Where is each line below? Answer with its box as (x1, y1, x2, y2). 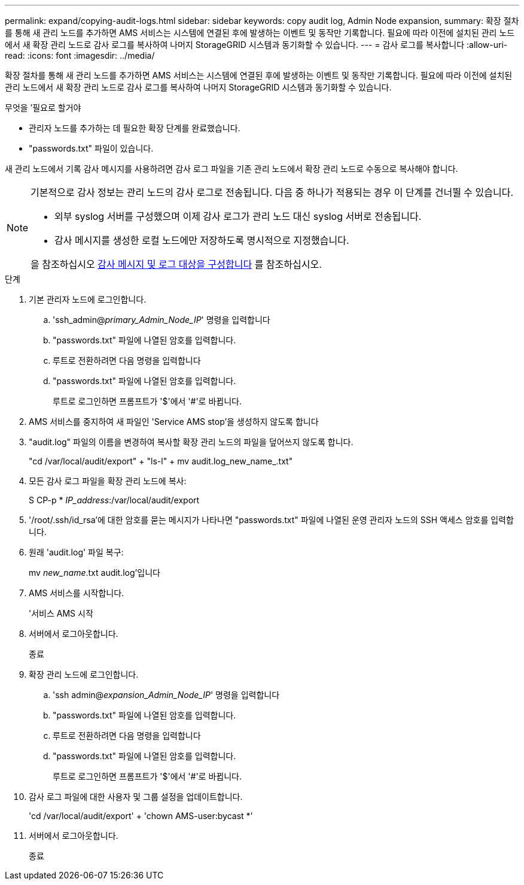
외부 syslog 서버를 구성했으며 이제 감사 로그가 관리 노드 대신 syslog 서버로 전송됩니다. (54, 210, 422, 222)
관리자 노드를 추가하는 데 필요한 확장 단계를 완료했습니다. (29, 123, 240, 133)
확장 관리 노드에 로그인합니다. (29, 669, 139, 679)
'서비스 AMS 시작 (29, 608, 93, 618)
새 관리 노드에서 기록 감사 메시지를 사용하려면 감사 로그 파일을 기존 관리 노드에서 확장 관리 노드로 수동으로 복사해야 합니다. (5, 164, 458, 174)
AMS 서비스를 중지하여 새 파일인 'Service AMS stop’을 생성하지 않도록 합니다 (29, 416, 319, 427)
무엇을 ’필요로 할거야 (5, 102, 81, 113)
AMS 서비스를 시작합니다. (29, 588, 124, 598)
